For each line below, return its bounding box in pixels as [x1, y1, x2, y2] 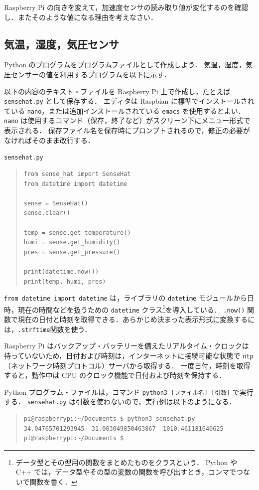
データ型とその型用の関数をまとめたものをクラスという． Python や [15, 457, 238, 467]
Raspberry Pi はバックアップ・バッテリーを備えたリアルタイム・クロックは [4, 340, 249, 351]
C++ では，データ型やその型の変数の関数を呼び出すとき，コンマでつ [15, 467, 243, 477]
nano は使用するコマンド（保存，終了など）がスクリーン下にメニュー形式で [4, 115, 251, 126]
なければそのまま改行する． [4, 135, 95, 145]
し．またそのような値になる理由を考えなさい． [4, 11, 157, 22]
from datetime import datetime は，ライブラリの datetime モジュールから [4, 293, 247, 303]
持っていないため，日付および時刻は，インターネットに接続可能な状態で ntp [4, 350, 254, 360]
